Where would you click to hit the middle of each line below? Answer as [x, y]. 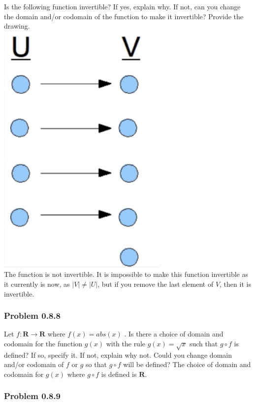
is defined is [119, 374]
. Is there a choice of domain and [174, 334]
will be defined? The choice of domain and [187, 364]
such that [204, 343]
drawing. [17, 26]
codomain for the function [43, 343]
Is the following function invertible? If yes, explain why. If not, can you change [122, 6]
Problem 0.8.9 [32, 396]
